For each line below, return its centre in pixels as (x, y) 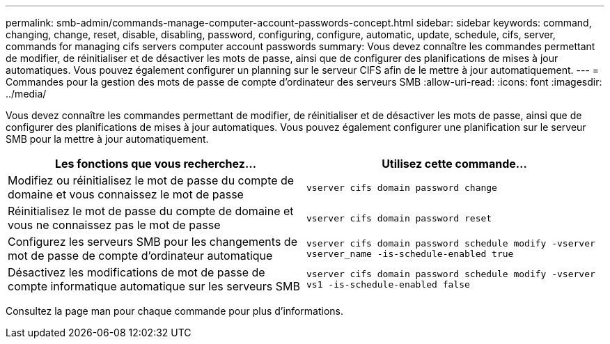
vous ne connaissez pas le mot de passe (114, 225)
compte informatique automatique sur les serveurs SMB (154, 286)
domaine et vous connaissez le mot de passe (126, 194)
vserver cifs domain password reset (399, 218)
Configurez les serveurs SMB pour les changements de (152, 242)
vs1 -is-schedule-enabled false (388, 284)
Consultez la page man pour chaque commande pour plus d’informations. (175, 311)
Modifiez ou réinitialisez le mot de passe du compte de (151, 180)
